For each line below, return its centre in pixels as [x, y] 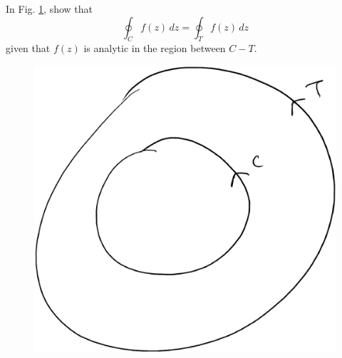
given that [28, 48]
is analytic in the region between [155, 48]
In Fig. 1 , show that [50, 9]
